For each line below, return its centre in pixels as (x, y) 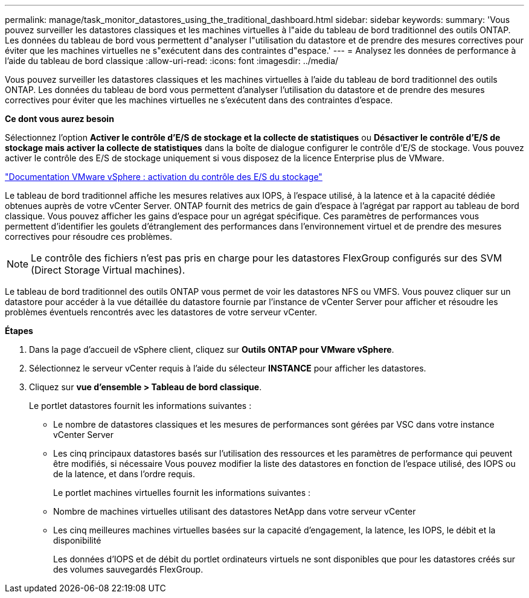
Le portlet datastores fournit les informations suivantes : (140, 406)
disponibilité (77, 540)
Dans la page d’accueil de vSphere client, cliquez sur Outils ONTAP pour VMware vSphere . (212, 349)
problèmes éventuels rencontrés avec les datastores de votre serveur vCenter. (161, 312)
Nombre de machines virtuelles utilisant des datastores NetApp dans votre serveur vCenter (235, 511)
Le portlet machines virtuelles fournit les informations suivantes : (182, 493)
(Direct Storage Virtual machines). (108, 270)
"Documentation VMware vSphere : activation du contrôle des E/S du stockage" (164, 177)
